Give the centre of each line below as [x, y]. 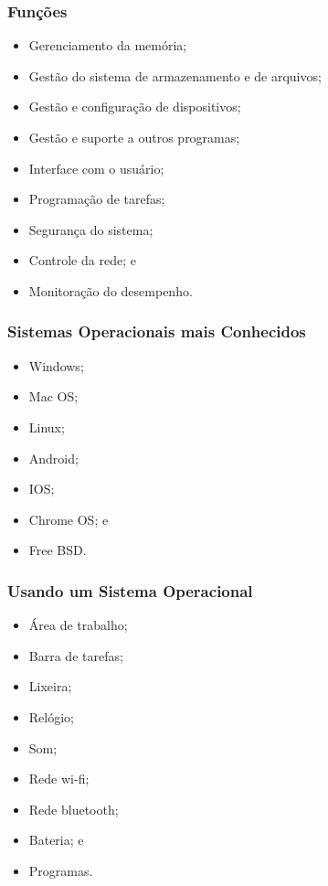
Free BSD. [58, 550]
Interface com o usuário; [96, 168]
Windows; [56, 365]
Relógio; [51, 716]
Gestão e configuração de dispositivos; [135, 107]
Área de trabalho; [78, 625]
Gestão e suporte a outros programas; [134, 137]
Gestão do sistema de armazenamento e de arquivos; [175, 75]
